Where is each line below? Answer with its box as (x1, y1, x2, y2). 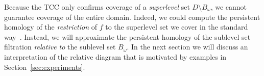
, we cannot (210, 2, 247, 12)
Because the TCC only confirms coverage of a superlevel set (4, 2, 190, 12)
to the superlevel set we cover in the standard (105, 21, 248, 32)
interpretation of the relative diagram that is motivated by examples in (4, 51, 227, 62)
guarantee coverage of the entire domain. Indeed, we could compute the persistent (4, 11, 260, 22)
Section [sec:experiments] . (4, 61, 85, 72)
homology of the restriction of (4, 21, 98, 32)
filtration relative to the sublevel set (4, 41, 116, 52)
